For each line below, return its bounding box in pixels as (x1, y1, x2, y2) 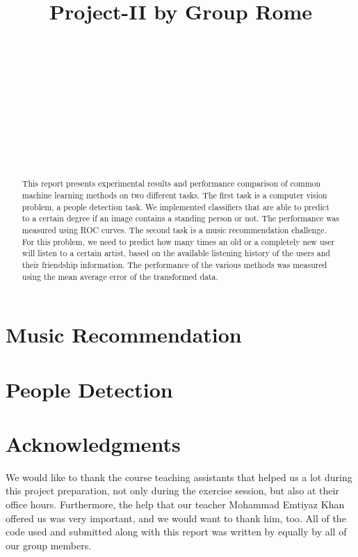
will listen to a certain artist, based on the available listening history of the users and (22, 247, 330, 259)
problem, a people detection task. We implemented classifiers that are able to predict (22, 201, 329, 212)
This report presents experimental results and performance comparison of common (22, 178, 321, 189)
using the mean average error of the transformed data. (22, 270, 218, 282)
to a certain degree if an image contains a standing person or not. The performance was (22, 212, 340, 224)
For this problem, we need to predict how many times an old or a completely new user (22, 235, 335, 247)
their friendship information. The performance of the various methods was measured (22, 258, 327, 270)
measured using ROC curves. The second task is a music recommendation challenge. (22, 223, 327, 235)
